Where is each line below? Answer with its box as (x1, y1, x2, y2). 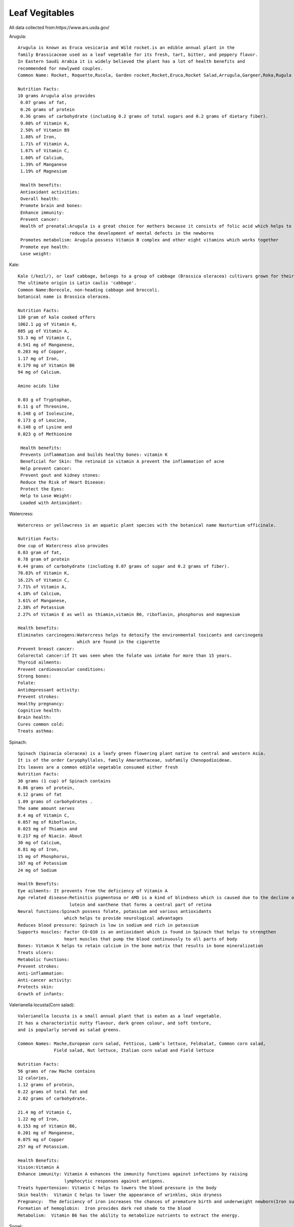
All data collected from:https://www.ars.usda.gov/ (9, 25, 110, 30)
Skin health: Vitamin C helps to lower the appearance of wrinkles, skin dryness (18, 1192, 222, 1198)
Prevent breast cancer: (18, 646, 75, 651)
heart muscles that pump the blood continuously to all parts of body (64, 936, 238, 942)
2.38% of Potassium (18, 605, 65, 611)
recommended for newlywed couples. (18, 65, 103, 71)
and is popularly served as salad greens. (18, 1027, 122, 1033)
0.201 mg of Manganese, (18, 1130, 75, 1136)
